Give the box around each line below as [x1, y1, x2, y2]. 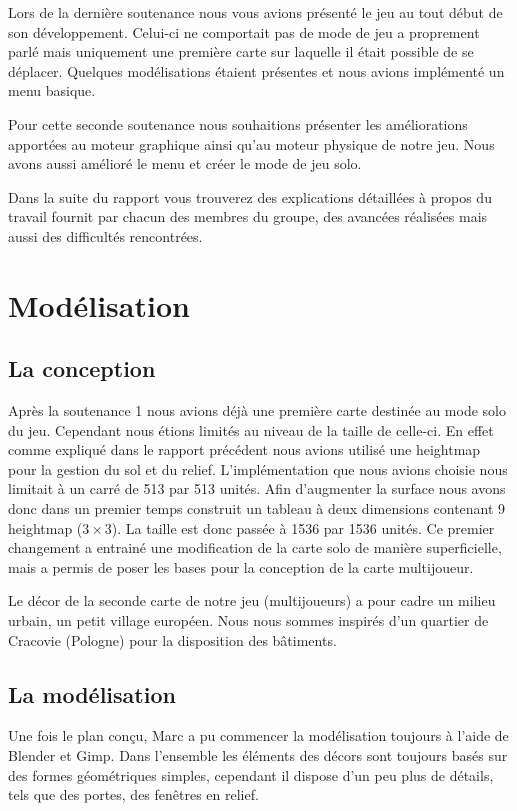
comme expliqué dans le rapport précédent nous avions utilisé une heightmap [8, 439, 481, 460]
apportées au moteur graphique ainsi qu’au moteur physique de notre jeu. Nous [8, 133, 495, 154]
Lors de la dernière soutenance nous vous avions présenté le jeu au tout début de [8, 2, 503, 22]
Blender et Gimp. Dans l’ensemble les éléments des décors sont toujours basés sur [8, 745, 508, 766]
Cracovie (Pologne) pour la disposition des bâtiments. [8, 629, 337, 650]
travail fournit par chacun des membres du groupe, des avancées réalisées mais [8, 206, 488, 227]
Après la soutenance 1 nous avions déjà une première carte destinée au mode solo [8, 400, 506, 421]
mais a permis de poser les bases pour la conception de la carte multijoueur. [8, 556, 474, 577]
